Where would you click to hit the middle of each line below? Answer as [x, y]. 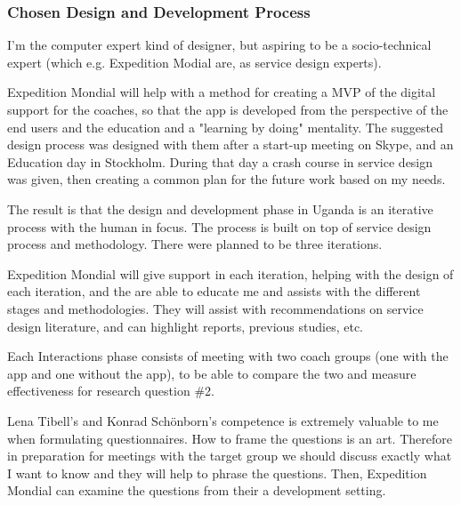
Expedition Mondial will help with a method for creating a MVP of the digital [222, 92]
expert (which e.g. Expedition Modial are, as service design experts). [194, 62]
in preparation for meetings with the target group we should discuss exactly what [230, 456]
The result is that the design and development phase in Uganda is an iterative [220, 208]
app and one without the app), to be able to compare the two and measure [212, 373]
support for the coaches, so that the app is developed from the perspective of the [228, 109]
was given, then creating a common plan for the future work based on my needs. [226, 179]
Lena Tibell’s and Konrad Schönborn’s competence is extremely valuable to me [223, 420]
